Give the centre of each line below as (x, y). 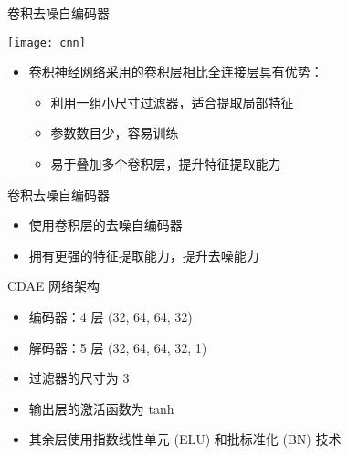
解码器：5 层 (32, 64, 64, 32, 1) (118, 347)
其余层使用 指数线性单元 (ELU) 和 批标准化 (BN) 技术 (185, 439)
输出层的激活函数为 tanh (101, 408)
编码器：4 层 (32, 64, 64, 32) (111, 316)
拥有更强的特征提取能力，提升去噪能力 (144, 255)
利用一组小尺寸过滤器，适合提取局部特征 (172, 102)
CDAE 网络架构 (54, 286)
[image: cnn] (47, 42)
